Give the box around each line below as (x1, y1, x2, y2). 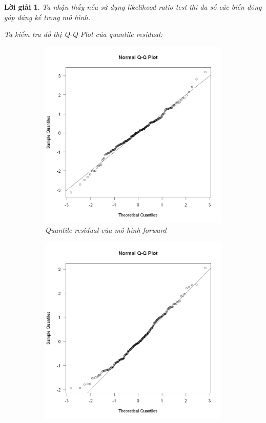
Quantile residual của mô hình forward (45, 225, 167, 235)
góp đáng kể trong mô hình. (4, 11, 90, 22)
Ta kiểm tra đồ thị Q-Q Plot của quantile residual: (4, 29, 163, 39)
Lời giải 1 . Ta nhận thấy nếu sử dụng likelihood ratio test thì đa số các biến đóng (4, 2, 262, 12)
